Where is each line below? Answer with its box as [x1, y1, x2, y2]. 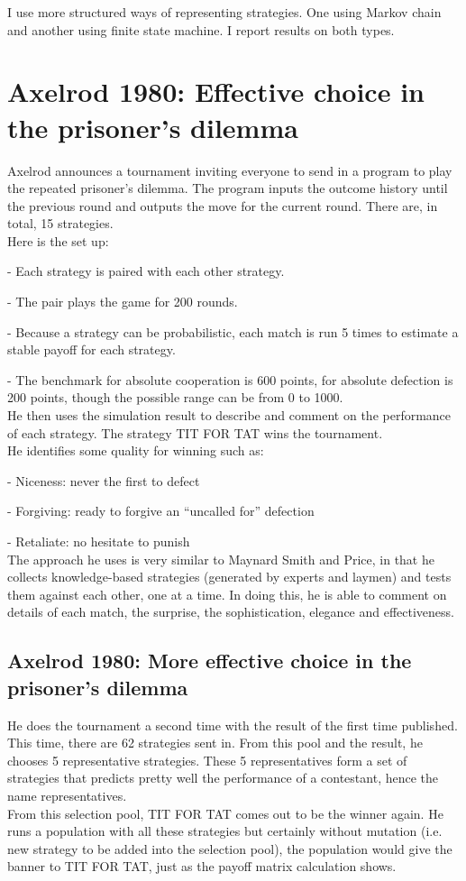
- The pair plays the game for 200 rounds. [7, 292, 238, 311]
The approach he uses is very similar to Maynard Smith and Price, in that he [7, 549, 434, 568]
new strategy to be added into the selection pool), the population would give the [7, 839, 452, 858]
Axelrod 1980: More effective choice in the [7, 647, 412, 675]
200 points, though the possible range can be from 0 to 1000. [7, 388, 343, 407]
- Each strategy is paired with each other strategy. [7, 262, 285, 280]
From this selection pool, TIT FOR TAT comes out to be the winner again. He [7, 803, 443, 822]
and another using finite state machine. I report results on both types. [7, 20, 395, 39]
